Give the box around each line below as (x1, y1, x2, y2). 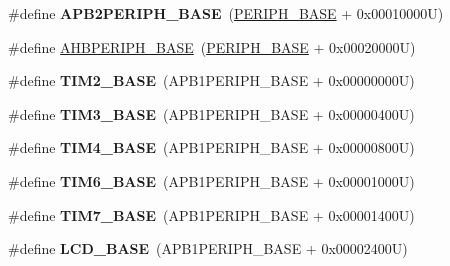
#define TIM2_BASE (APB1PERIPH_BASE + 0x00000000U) (8, 70, 415, 91)
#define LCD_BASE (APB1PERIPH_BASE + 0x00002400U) (8, 238, 408, 259)
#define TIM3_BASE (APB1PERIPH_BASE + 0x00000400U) (8, 103, 415, 124)
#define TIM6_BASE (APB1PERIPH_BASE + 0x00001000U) (8, 170, 415, 191)
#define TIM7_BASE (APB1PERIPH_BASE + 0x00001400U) (8, 204, 415, 225)
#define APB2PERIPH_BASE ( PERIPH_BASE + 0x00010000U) (8, 3, 444, 23)
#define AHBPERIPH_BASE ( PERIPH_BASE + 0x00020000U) (8, 36, 416, 57)
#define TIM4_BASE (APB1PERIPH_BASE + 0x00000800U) (8, 137, 415, 158)
